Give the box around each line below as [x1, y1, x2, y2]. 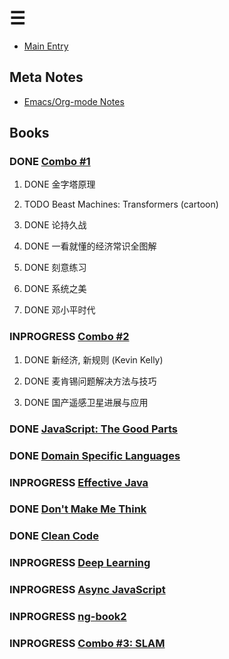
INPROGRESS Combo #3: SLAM [9, 637, 166, 651]
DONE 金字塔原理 [23, 178, 96, 191]
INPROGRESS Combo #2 [9, 330, 130, 344]
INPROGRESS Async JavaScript [9, 583, 166, 597]
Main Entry [23, 40, 69, 52]
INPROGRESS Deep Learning [9, 556, 151, 570]
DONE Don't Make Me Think [9, 502, 147, 516]
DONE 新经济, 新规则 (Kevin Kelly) [23, 353, 164, 366]
